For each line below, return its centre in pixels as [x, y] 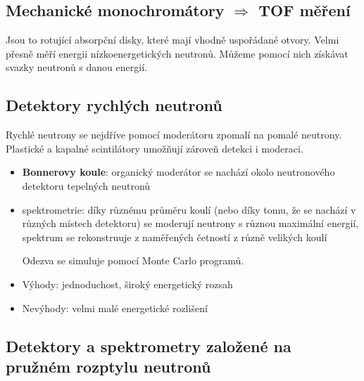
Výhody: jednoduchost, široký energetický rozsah [127, 284]
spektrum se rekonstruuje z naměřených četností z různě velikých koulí [175, 237]
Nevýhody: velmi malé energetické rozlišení [115, 308]
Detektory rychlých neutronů [114, 105]
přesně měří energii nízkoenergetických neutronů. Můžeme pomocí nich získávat [177, 53]
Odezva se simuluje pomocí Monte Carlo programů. [133, 260]
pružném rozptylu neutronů [108, 366]
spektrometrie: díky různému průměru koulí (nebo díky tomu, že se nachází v [189, 209]
